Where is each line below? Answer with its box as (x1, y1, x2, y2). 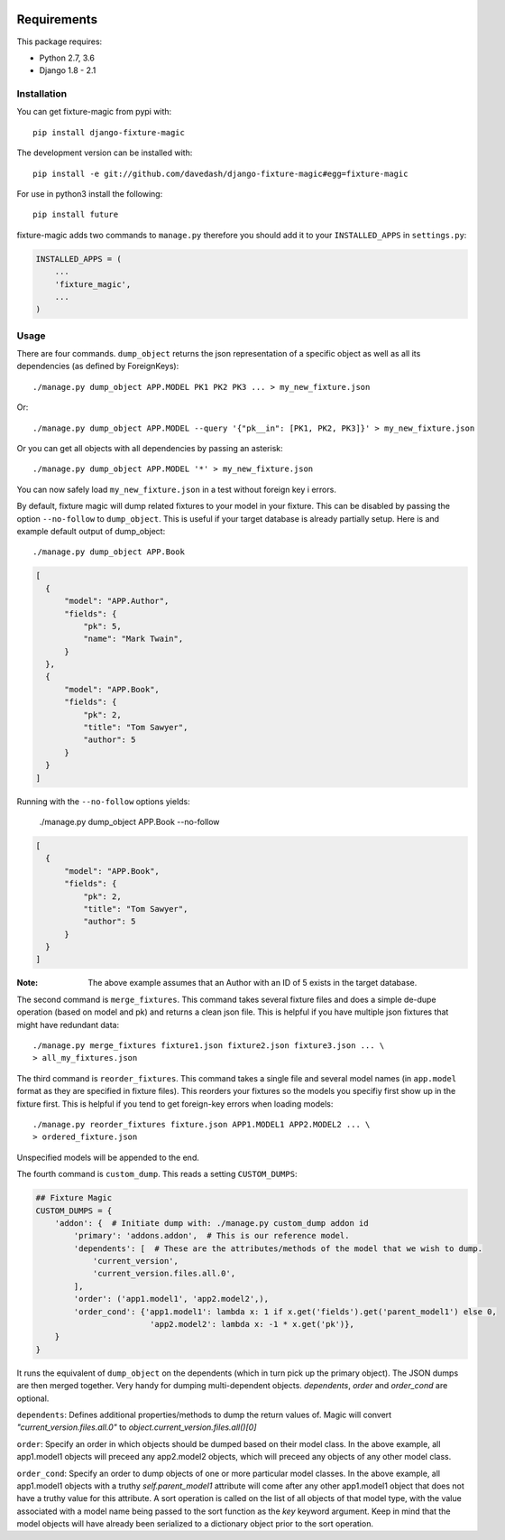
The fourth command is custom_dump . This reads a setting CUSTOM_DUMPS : (16, 1169, 298, 1180)
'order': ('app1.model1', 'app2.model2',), (73, 1294, 270, 1304)
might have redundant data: (16, 1019, 120, 1030)
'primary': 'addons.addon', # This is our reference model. (73, 1230, 350, 1241)
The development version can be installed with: (16, 147, 193, 158)
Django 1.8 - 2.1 (39, 65, 96, 76)
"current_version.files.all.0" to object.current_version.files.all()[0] (16, 1422, 257, 1433)
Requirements (16, 12, 98, 27)
